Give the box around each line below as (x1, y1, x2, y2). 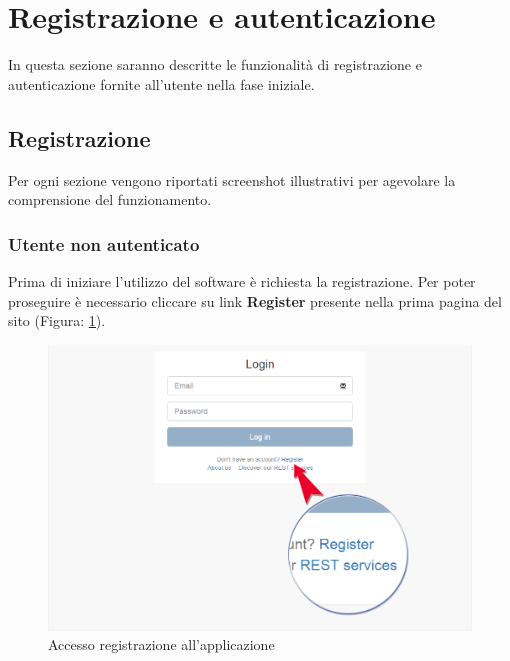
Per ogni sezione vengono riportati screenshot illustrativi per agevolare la (8, 169, 456, 190)
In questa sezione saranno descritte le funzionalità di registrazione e (8, 54, 422, 75)
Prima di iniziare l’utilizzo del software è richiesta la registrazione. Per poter (8, 270, 476, 291)
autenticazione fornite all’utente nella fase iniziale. (8, 73, 315, 94)
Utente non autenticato (8, 231, 200, 256)
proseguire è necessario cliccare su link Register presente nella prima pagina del (8, 290, 502, 311)
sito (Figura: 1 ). (8, 310, 106, 331)
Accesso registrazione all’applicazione (48, 634, 275, 655)
